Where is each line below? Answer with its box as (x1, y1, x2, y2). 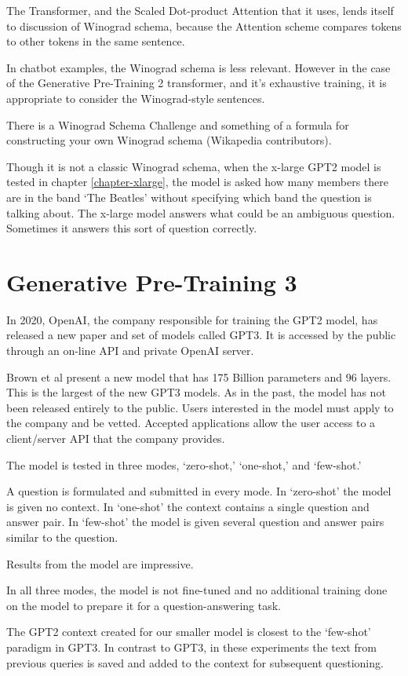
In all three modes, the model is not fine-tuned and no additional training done (6, 582, 388, 598)
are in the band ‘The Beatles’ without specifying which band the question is (6, 188, 372, 205)
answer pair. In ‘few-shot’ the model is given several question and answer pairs (6, 513, 384, 530)
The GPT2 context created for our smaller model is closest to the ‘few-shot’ (6, 623, 371, 640)
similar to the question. (6, 528, 118, 545)
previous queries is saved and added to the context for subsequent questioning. (6, 654, 384, 671)
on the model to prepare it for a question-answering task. (6, 597, 281, 613)
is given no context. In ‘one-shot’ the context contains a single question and (6, 498, 370, 514)
